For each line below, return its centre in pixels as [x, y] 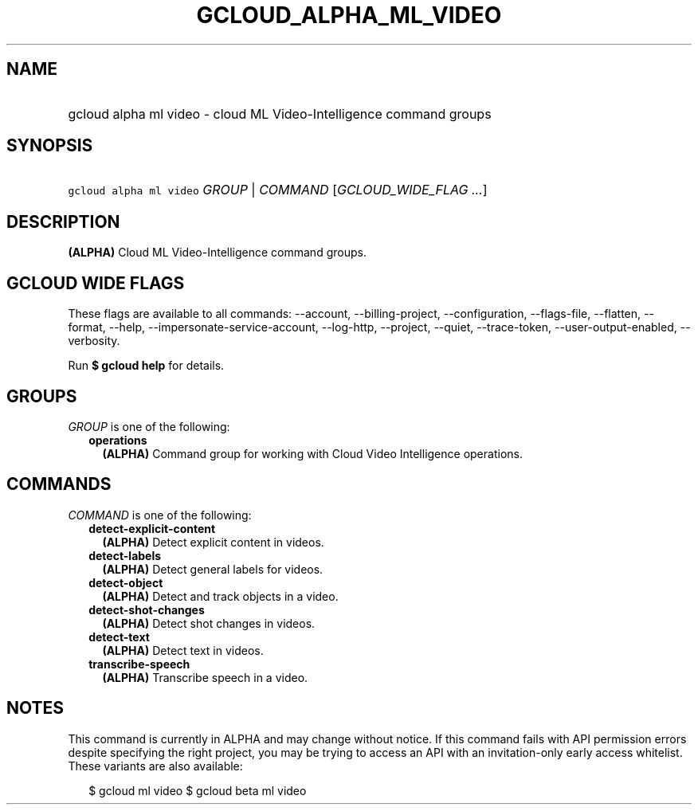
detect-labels [125, 555]
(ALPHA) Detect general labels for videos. [213, 569]
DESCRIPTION [63, 221]
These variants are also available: [155, 766]
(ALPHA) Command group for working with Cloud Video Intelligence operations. [312, 453]
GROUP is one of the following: [149, 426]
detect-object [126, 582]
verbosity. [94, 341]
